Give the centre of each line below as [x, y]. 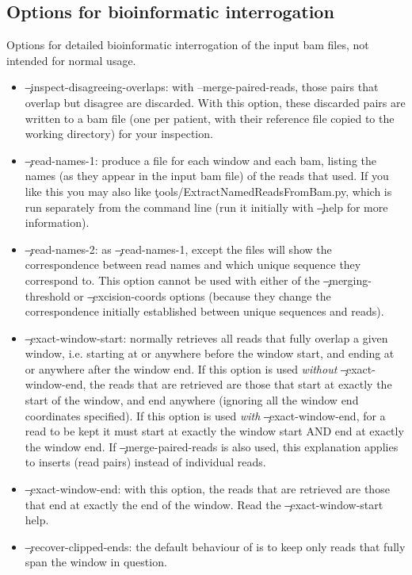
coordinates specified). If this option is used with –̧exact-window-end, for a [205, 415]
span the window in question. [96, 562]
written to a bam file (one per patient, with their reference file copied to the [210, 118]
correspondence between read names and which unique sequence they [193, 264]
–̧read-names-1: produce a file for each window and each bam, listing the [200, 160]
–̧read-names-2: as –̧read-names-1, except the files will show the [178, 249]
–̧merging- [347, 280]
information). [57, 222]
